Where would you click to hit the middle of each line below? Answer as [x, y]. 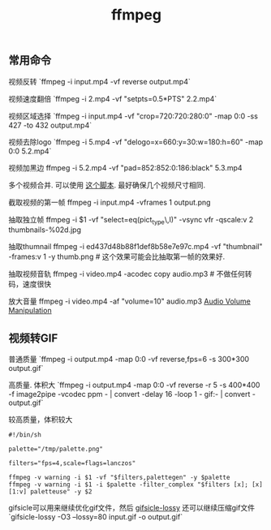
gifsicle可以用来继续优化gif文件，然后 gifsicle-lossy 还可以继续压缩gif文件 [132, 508]
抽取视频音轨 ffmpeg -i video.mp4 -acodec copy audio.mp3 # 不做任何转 [130, 274]
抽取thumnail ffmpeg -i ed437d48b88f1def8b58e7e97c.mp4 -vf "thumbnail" [135, 247]
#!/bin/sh [25, 435]
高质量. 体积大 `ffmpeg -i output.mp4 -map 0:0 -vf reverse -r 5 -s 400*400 [134, 385]
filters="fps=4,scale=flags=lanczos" [72, 463]
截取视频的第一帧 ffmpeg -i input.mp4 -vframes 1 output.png [110, 202]
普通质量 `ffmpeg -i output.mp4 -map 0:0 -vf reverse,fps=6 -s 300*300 [129, 360]
